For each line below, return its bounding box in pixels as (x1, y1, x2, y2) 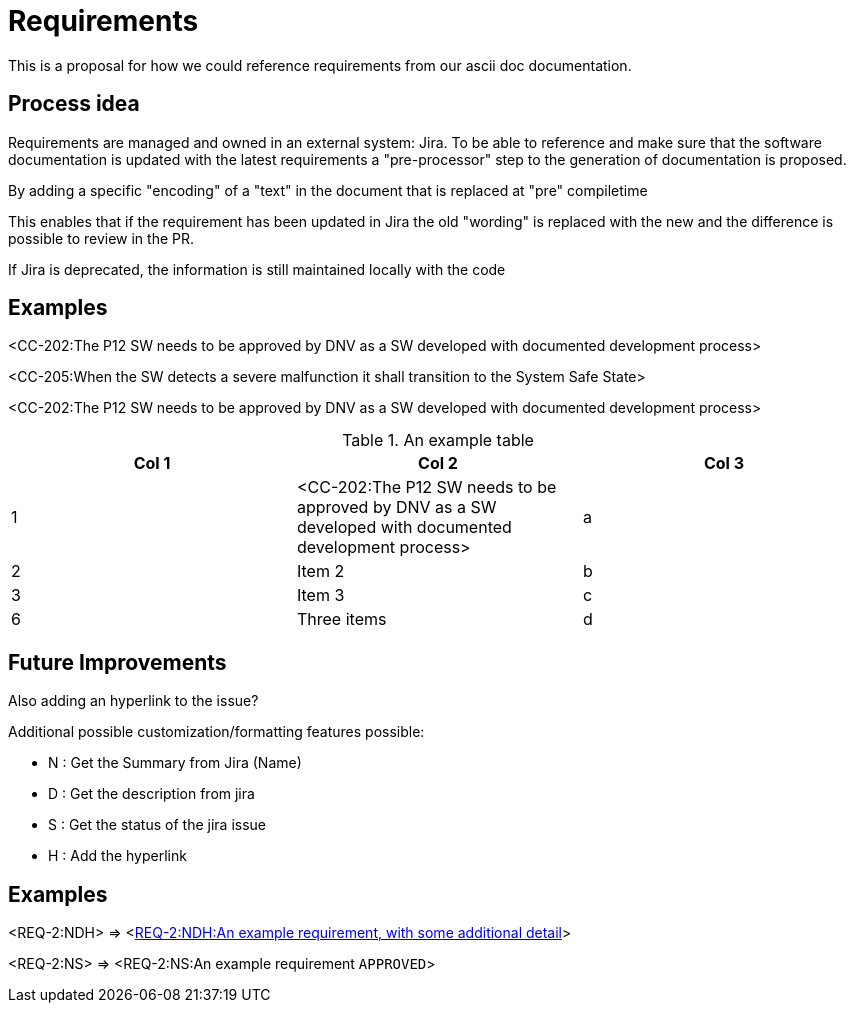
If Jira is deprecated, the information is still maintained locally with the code (8, 260, 506, 278)
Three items (296, 609, 387, 630)
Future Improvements (8, 649, 227, 675)
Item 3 (296, 585, 345, 606)
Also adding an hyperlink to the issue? (8, 692, 259, 710)
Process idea (8, 91, 140, 117)
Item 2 (296, 561, 345, 582)
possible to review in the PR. (8, 229, 195, 247)
